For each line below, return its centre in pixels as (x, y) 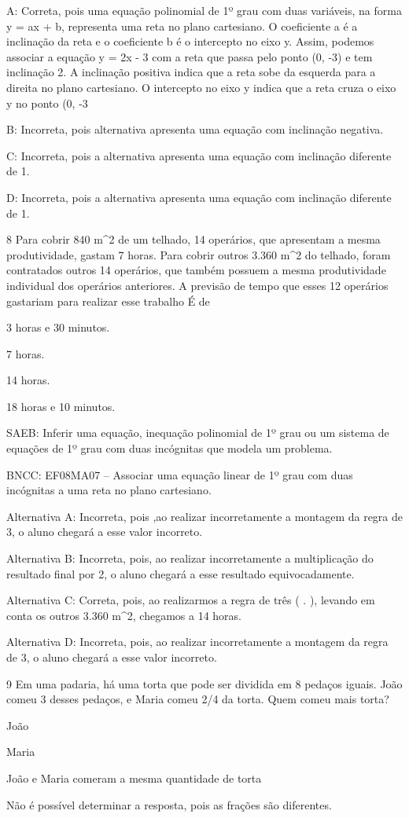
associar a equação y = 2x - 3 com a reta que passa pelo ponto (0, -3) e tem (190, 56)
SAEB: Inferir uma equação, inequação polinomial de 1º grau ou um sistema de (198, 433)
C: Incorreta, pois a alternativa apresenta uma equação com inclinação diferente (199, 155)
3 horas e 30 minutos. (58, 327)
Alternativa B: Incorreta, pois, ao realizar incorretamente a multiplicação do (190, 558)
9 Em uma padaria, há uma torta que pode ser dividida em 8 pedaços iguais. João (204, 683)
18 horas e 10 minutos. (61, 406)
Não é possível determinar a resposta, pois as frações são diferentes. (169, 804)
